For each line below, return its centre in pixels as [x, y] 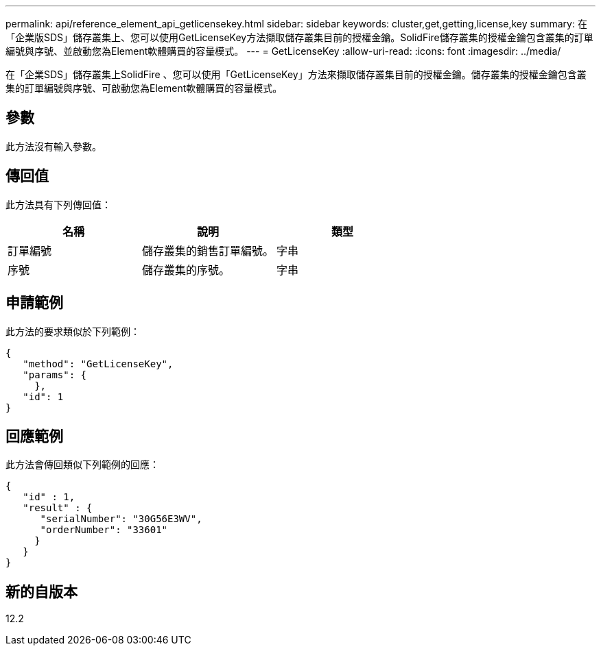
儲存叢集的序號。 [186, 270]
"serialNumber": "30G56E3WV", [121, 519]
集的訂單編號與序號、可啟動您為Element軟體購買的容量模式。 [144, 88]
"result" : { [58, 508]
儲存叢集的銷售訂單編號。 [208, 250]
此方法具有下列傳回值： [58, 204]
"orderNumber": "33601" [104, 530]
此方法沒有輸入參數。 [54, 146]
